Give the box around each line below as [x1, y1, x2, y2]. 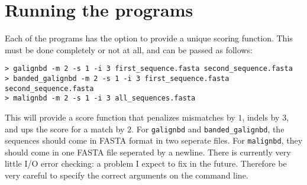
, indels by [242, 111, 280, 123]
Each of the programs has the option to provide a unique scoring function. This [5, 32, 293, 44]
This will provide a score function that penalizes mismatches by [5, 111, 235, 123]
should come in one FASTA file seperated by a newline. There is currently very [5, 145, 291, 158]
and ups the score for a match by [5, 122, 125, 135]
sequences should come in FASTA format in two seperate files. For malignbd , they [5, 134, 303, 147]
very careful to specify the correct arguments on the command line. [5, 169, 248, 181]
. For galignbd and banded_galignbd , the [131, 122, 285, 135]
